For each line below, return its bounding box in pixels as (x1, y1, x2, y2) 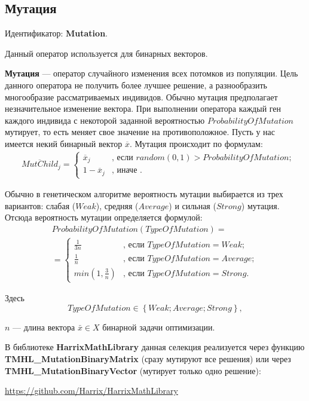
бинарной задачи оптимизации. (102, 320, 215, 333)
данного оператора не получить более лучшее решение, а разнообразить (5, 78, 267, 91)
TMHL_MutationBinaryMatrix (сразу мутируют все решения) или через (5, 352, 291, 365)
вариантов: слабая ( (5, 199, 76, 212)
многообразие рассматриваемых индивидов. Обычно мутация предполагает (5, 90, 278, 103)
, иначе (111, 166, 137, 175)
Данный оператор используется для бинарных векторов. (5, 47, 208, 59)
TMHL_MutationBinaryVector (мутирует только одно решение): (5, 364, 261, 376)
